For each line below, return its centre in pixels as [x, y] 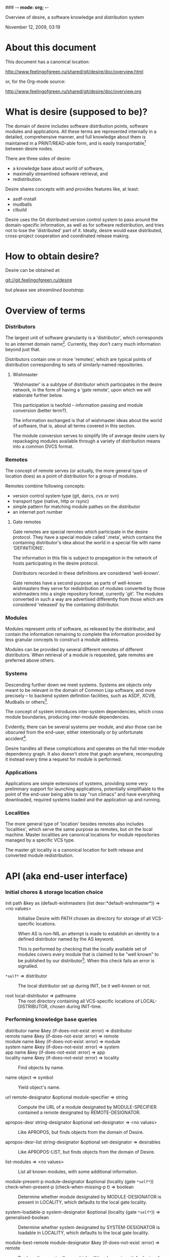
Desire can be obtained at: [33, 270]
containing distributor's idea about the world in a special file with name [87, 542]
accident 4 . [16, 738]
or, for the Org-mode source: [36, 81]
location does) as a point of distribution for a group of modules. [72, 476]
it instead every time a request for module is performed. [64, 759]
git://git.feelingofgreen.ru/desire [39, 280]
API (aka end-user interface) [66, 876]
